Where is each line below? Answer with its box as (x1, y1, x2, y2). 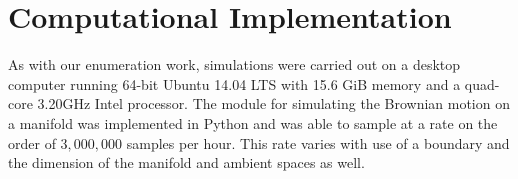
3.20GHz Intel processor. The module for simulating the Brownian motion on (37, 93, 510, 114)
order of (8, 132, 56, 153)
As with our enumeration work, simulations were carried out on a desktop (8, 54, 461, 75)
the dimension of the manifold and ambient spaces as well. (8, 152, 365, 173)
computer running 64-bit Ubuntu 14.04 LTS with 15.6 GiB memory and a (8, 73, 461, 94)
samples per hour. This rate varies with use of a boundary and (126, 132, 510, 153)
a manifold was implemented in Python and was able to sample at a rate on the (8, 112, 498, 133)
